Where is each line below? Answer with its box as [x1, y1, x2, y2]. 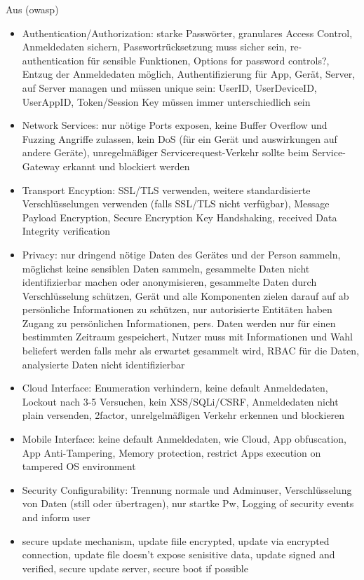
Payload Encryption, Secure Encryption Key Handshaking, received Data [22, 209, 337, 224]
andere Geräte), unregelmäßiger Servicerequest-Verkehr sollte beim [22, 145, 309, 160]
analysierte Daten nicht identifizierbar [22, 357, 185, 371]
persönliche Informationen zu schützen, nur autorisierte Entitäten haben [22, 302, 332, 317]
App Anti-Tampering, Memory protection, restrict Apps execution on [22, 445, 321, 460]
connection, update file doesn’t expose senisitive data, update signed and [22, 547, 335, 562]
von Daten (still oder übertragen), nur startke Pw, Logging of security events [22, 496, 354, 511]
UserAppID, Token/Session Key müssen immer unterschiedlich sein [22, 94, 311, 109]
